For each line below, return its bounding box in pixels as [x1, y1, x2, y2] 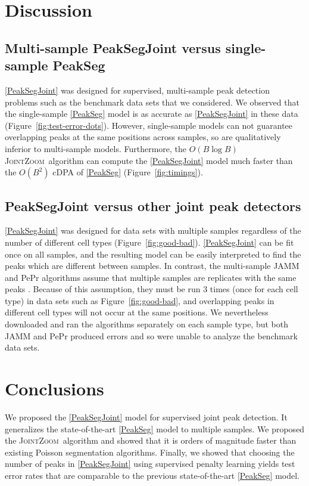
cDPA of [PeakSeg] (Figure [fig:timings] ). [52, 166, 203, 178]
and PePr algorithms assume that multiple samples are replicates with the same [5, 271, 296, 283]
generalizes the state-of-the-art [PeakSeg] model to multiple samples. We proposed [5, 422, 305, 435]
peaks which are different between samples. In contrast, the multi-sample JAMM [5, 259, 299, 272]
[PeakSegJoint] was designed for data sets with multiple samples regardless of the [5, 224, 301, 237]
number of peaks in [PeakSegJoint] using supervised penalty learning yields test [5, 457, 295, 470]
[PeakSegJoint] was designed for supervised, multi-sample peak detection [5, 83, 270, 96]
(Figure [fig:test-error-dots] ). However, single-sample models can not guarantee [5, 119, 293, 131]
